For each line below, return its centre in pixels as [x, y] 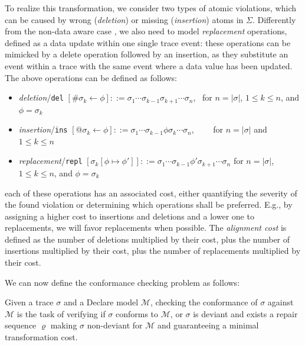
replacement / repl [50, 161]
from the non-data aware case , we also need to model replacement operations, [146, 31]
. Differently [274, 19]
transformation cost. [41, 337]
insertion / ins [43, 129]
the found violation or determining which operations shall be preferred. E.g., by [149, 204]
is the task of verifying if [61, 313]
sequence [21, 325]
